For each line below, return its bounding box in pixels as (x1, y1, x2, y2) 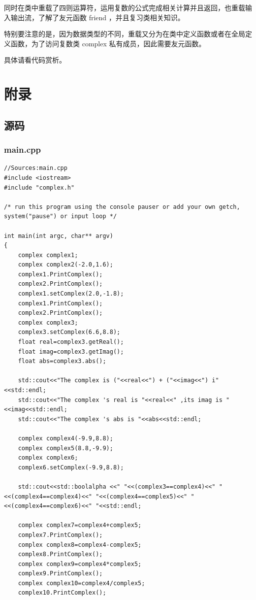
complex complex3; (18, 319, 78, 326)
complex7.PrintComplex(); (18, 531, 103, 538)
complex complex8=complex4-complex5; (18, 541, 142, 548)
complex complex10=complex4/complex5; (18, 579, 145, 587)
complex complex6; (18, 454, 78, 462)
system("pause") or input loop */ (4, 213, 117, 220)
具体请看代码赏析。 (4, 55, 66, 65)
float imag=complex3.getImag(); (18, 348, 124, 355)
